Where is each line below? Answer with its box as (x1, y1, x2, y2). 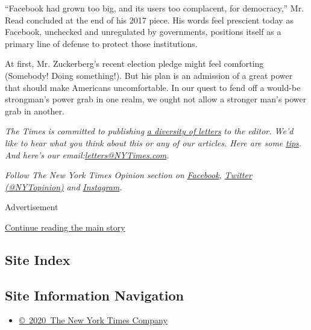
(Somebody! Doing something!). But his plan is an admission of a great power (5, 69, 293, 81)
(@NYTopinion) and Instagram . (5, 180, 122, 193)
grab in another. (5, 104, 64, 117)
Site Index (5, 250, 71, 269)
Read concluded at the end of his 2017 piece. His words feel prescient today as (5, 13, 294, 26)
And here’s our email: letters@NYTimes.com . (5, 148, 169, 161)
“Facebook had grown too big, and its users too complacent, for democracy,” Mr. (5, 2, 304, 14)
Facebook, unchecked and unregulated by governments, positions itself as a (5, 25, 281, 38)
